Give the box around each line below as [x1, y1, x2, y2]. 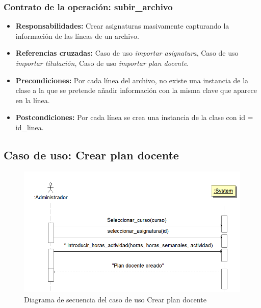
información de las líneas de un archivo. [15, 30, 139, 41]
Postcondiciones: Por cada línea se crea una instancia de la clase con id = [15, 112, 253, 123]
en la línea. [15, 94, 50, 105]
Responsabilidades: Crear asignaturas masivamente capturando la [15, 20, 229, 31]
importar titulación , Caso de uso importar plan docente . [15, 58, 189, 68]
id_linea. [15, 122, 44, 132]
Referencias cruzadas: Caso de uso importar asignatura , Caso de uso [15, 48, 239, 58]
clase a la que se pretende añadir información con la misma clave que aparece [15, 85, 257, 96]
